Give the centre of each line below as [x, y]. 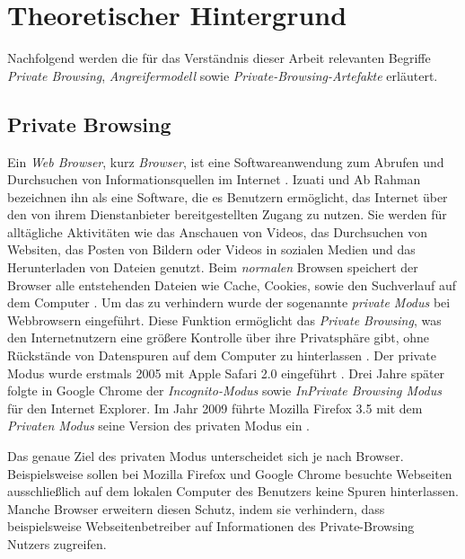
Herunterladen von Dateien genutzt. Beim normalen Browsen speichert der [213, 267]
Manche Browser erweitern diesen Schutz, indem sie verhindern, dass [196, 508]
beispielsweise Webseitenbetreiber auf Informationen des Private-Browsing [211, 526]
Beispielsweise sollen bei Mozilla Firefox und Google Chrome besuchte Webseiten [230, 473]
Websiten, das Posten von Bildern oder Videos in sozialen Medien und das [211, 249]
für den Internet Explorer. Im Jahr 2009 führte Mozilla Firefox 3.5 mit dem [215, 408]
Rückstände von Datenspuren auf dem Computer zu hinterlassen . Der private [222, 355]
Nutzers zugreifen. [57, 543]
